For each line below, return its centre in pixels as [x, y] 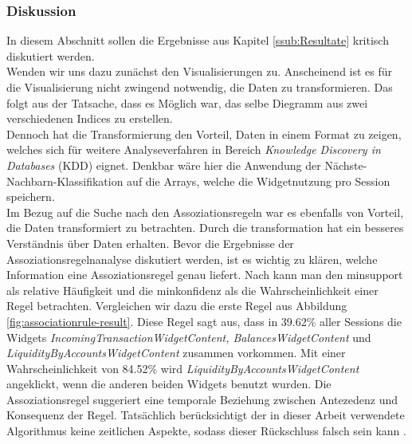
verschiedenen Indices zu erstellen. [90, 118]
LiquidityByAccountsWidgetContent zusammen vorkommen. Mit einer [176, 353]
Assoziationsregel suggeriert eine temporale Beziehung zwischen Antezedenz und [202, 399]
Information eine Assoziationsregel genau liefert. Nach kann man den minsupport [205, 275]
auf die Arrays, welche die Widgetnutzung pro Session [259, 181]
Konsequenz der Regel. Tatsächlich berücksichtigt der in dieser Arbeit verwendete [206, 415]
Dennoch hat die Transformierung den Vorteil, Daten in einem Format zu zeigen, [204, 134]
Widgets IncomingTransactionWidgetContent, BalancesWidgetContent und [189, 337]
